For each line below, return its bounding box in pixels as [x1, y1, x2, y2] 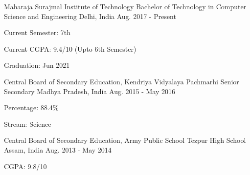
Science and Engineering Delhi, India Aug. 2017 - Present [4, 11, 176, 21]
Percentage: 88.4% [4, 102, 59, 113]
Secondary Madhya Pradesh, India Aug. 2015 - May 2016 [4, 86, 176, 96]
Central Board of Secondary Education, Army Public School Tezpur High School [4, 135, 246, 145]
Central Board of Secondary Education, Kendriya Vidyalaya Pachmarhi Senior [4, 76, 239, 86]
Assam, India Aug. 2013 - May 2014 [4, 144, 112, 155]
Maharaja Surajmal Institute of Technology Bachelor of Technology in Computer [4, 1, 247, 11]
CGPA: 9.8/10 [4, 161, 47, 171]
